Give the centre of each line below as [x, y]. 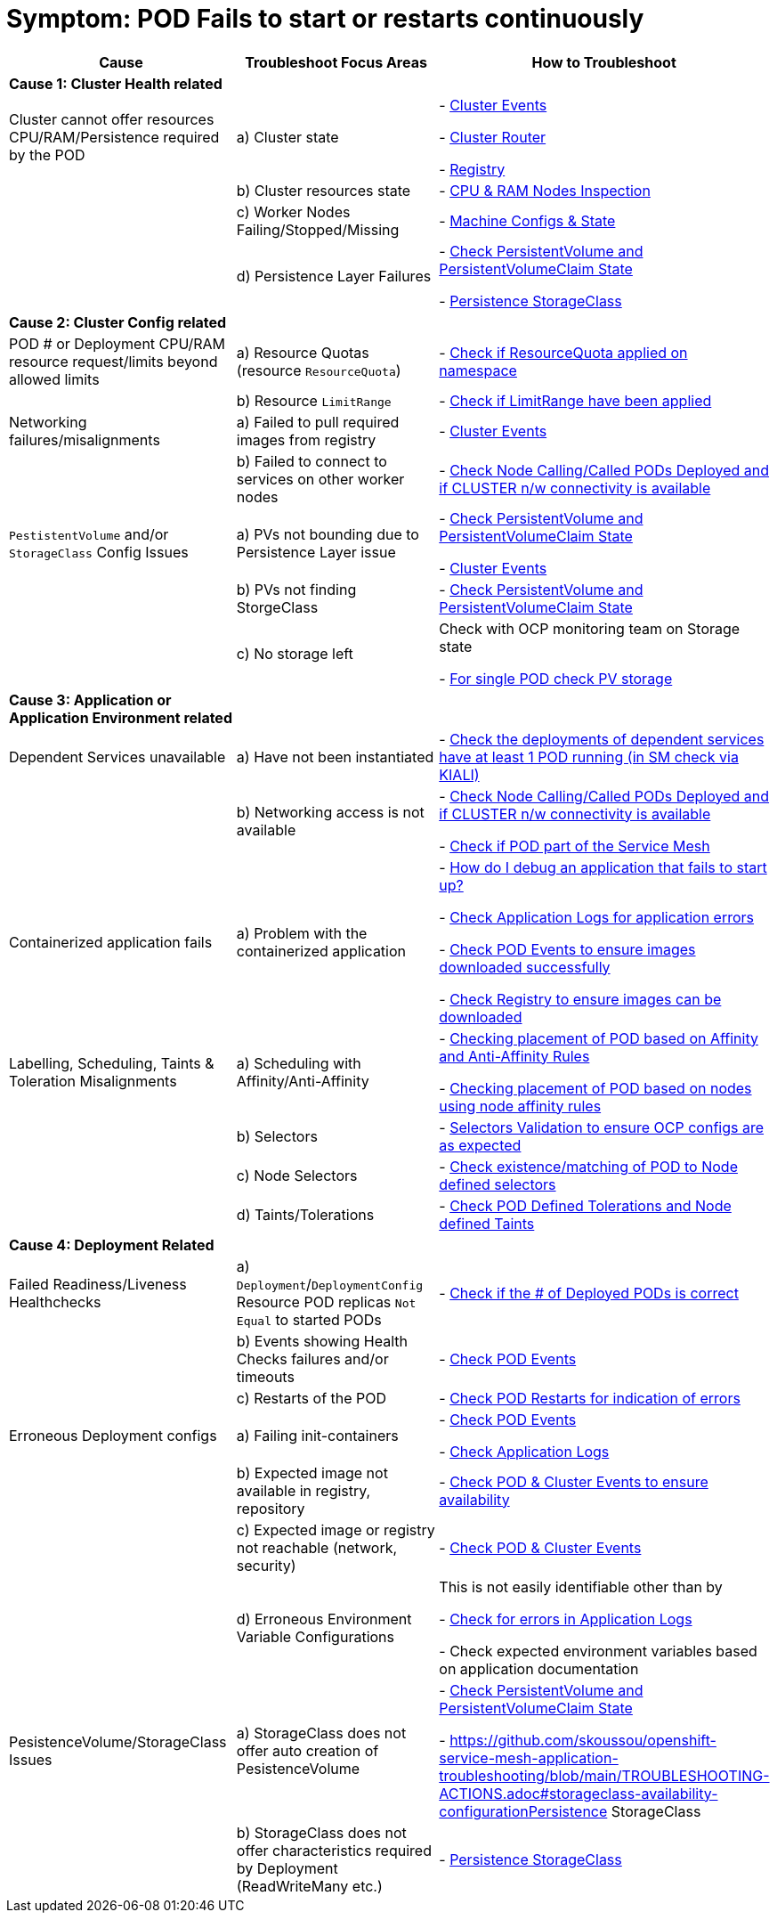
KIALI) [459, 774]
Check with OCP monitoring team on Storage [590, 628]
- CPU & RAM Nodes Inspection [545, 190]
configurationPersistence [523, 1811]
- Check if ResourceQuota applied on [563, 352]
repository [271, 1508]
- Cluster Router [493, 137]
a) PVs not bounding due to [328, 534]
